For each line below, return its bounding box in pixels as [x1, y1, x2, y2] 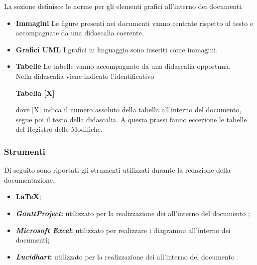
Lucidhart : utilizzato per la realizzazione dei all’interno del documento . [15, 251, 239, 262]
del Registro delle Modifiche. [15, 124, 103, 134]
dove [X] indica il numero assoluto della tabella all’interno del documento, [15, 104, 242, 115]
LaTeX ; [15, 191, 41, 202]
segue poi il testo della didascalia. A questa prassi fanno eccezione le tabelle [15, 114, 247, 124]
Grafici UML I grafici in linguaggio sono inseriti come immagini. [15, 44, 218, 54]
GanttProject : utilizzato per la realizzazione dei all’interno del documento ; [15, 208, 250, 218]
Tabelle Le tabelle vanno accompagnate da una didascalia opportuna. [15, 61, 231, 71]
